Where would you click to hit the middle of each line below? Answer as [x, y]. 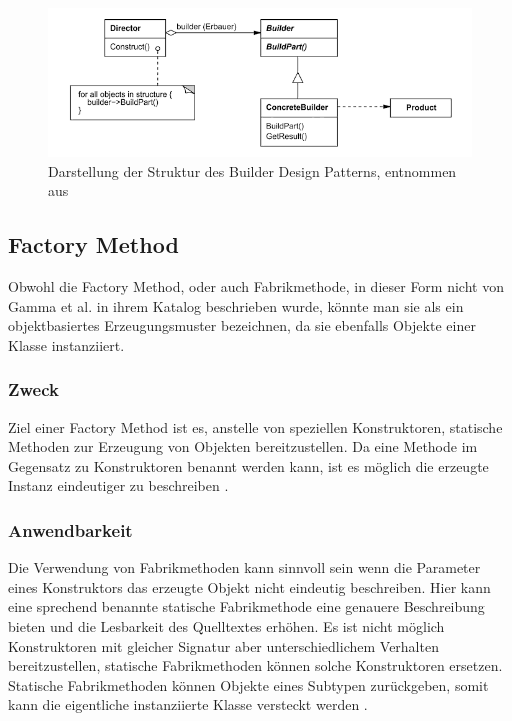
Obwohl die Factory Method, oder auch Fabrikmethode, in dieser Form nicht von [256, 285]
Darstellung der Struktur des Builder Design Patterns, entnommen [252, 170]
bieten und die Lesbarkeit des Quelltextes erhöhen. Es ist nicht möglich [226, 625]
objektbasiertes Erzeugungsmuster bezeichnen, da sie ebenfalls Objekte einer [242, 325]
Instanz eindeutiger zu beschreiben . [118, 485]
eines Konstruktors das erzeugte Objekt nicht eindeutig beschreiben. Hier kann [249, 586]
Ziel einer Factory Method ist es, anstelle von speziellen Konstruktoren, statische [255, 426]
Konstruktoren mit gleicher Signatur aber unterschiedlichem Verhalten [223, 645]
